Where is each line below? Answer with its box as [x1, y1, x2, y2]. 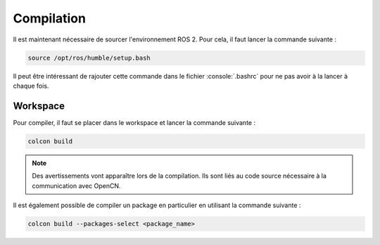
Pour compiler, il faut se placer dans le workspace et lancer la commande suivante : [13, 118, 256, 126]
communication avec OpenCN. [32, 181, 121, 190]
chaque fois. [13, 81, 49, 90]
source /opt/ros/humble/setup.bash [27, 53, 151, 62]
